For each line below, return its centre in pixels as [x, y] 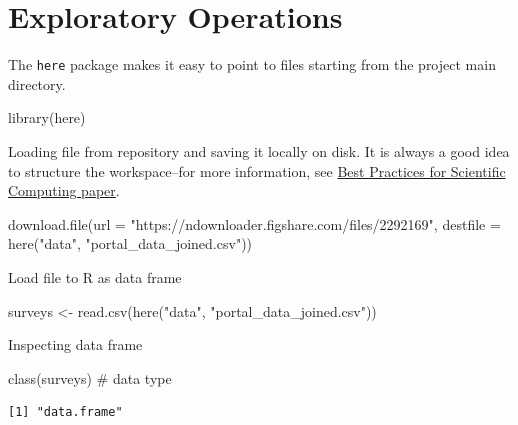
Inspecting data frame [75, 344]
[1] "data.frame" [65, 412]
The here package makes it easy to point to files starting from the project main [252, 64]
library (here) [47, 117]
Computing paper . [64, 190]
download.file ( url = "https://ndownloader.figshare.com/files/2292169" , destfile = [254, 223]
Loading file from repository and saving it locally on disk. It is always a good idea [259, 150]
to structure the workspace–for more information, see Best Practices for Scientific [257, 170]
